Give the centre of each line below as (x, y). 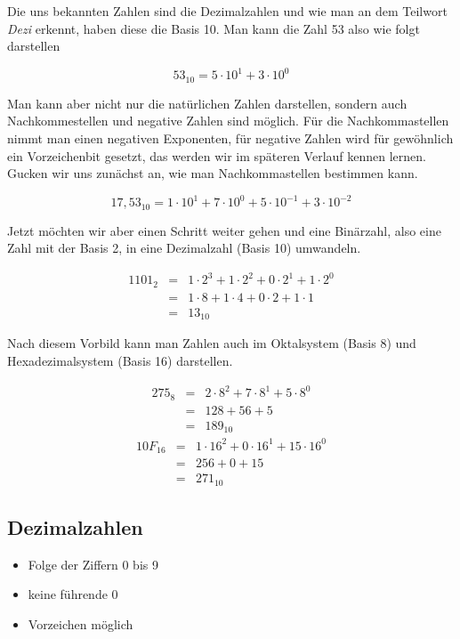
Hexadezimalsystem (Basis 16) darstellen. (120, 360)
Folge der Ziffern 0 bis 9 (93, 564)
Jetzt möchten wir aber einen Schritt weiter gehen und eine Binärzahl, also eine (224, 230)
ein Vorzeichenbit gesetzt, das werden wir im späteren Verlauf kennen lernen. (217, 155)
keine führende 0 (73, 594)
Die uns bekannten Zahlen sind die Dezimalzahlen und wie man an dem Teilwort (227, 11)
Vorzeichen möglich (81, 623)
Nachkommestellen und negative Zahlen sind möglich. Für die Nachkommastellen (228, 121)
